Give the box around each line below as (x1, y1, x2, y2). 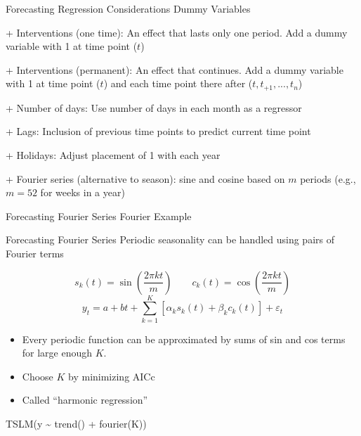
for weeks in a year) (40, 185, 125, 200)
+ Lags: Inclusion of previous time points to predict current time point (6, 124, 311, 139)
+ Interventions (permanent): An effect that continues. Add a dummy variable (6, 62, 343, 77)
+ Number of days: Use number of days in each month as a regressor (6, 100, 302, 115)
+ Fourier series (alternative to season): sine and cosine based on (6, 171, 285, 186)
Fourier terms (6, 245, 64, 260)
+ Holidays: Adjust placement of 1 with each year (6, 148, 221, 162)
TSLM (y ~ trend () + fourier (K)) (6, 416, 147, 431)
